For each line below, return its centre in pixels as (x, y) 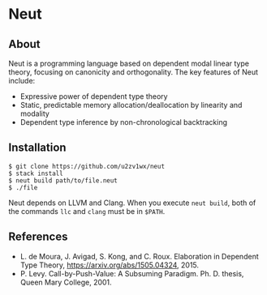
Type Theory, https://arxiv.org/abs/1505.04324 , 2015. (110, 265)
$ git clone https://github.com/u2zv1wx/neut (86, 166)
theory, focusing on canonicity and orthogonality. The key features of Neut (133, 72)
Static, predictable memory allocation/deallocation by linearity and (131, 105)
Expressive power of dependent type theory (94, 96)
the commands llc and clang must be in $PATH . (87, 211)
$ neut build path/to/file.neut (63, 180)
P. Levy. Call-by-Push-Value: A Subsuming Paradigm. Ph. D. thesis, (132, 273)
